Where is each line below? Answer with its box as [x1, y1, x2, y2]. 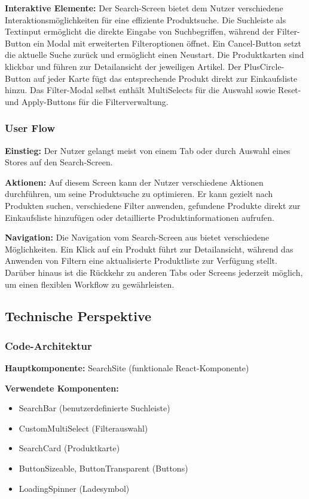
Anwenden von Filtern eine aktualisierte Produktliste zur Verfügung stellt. [5, 254, 277, 267]
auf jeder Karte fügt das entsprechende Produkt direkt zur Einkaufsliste [33, 72, 298, 84]
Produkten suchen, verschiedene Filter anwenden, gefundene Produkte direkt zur [5, 199, 301, 211]
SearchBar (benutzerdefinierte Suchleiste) [19, 402, 170, 414]
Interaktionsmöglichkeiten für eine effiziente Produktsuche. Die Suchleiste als [5, 13, 286, 26]
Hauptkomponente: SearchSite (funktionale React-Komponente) [5, 362, 249, 374]
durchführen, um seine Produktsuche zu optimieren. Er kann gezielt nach [5, 187, 273, 200]
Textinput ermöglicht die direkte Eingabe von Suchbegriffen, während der [5, 25, 274, 38]
